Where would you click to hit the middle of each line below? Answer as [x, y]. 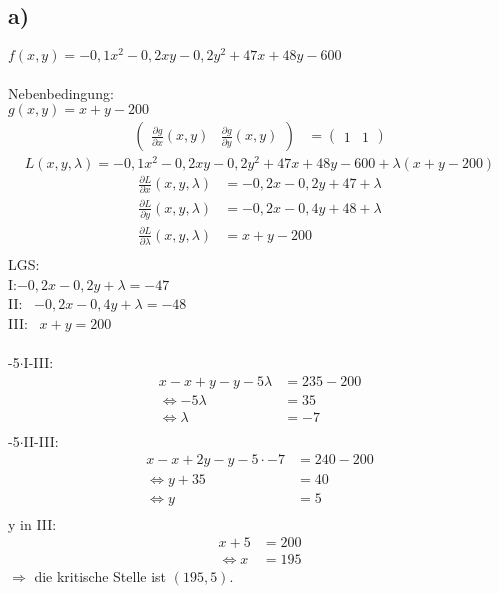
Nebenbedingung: [61, 92]
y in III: [32, 523]
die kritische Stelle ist [100, 576]
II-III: [41, 440]
